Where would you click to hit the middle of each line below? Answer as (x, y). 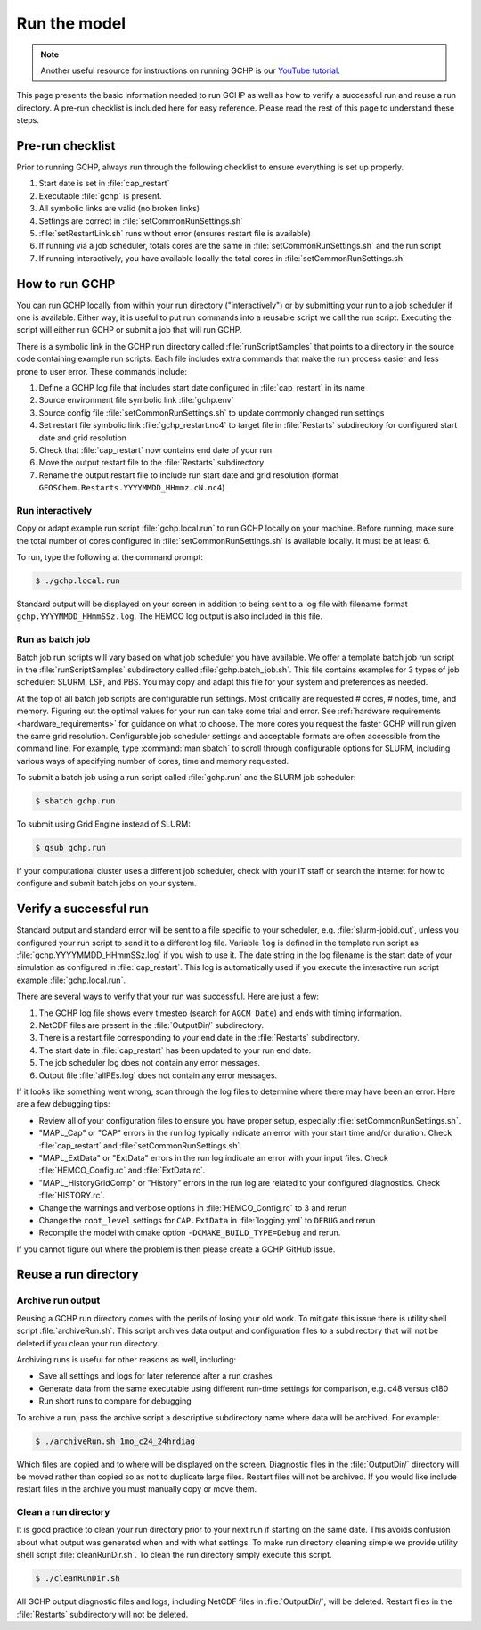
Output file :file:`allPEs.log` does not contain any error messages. (158, 1075)
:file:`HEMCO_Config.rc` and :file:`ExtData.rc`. (122, 1170)
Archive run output (58, 1300)
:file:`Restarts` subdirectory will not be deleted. (102, 1614)
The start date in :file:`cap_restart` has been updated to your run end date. (175, 1050)
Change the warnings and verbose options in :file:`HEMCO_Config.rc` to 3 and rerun (193, 1207)
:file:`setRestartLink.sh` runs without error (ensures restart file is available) (175, 233)
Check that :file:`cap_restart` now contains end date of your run (155, 449)
